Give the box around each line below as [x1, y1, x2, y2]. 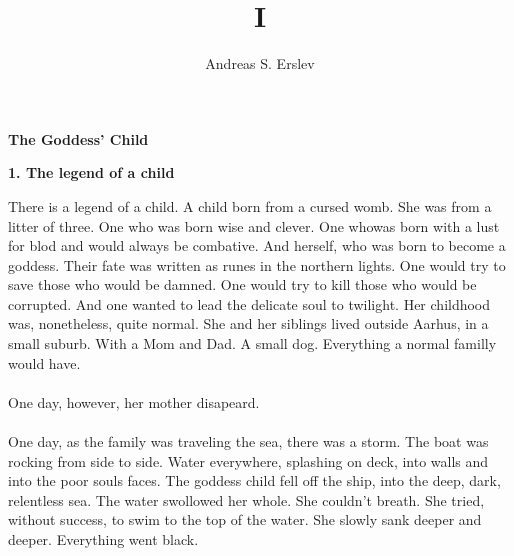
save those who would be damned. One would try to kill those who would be [8, 274, 477, 295]
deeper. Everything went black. [8, 529, 199, 549]
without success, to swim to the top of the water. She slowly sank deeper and [8, 509, 482, 530]
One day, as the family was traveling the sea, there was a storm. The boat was [8, 431, 489, 452]
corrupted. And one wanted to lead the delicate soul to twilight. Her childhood [8, 293, 491, 314]
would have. [8, 352, 81, 373]
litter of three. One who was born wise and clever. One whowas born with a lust [8, 215, 500, 236]
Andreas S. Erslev [205, 53, 315, 74]
